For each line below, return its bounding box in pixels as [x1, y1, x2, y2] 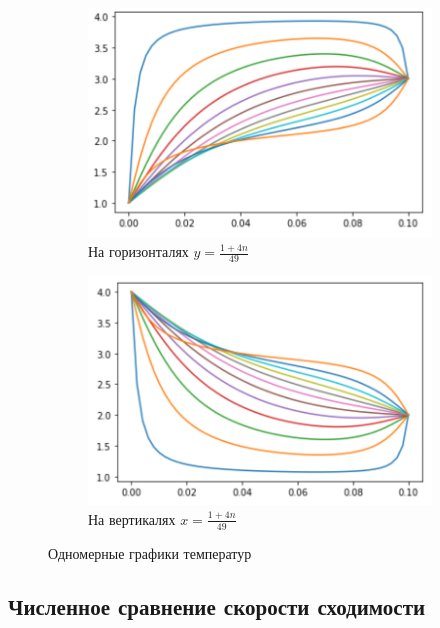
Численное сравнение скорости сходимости [8, 591, 426, 622]
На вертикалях [88, 508, 176, 529]
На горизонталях [88, 241, 189, 262]
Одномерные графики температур [48, 542, 252, 563]
